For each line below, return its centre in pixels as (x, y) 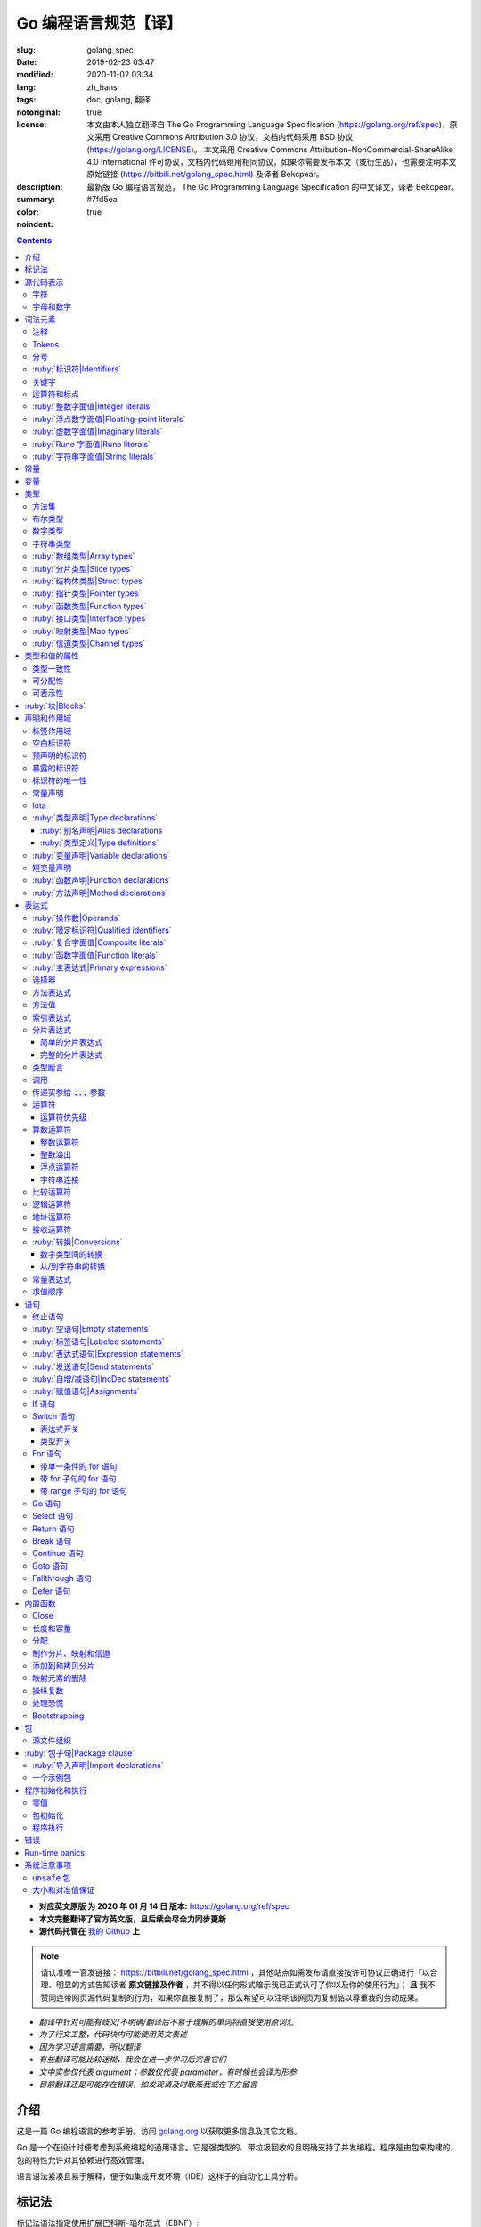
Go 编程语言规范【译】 (99, 23)
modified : (35, 75)
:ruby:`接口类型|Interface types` (90, 618)
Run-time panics (54, 1852)
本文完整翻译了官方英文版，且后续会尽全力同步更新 (132, 1919)
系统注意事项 (48, 1865)
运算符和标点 (56, 394)
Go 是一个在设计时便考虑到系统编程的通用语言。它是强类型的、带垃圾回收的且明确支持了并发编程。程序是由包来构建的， (237, 2148)
